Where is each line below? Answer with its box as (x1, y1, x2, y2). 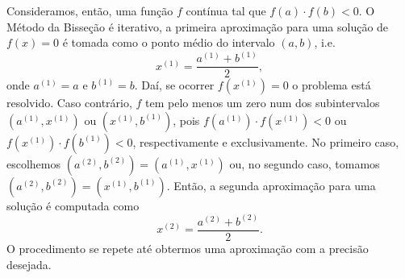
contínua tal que (186, 2, 266, 19)
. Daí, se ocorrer (134, 77, 215, 93)
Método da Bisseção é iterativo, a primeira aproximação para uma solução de (6, 18, 389, 35)
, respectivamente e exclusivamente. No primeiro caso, (132, 133, 399, 150)
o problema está (292, 77, 371, 93)
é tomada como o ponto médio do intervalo (62, 34, 275, 51)
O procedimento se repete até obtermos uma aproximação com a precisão (6, 239, 369, 256)
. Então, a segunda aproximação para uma (166, 176, 376, 193)
